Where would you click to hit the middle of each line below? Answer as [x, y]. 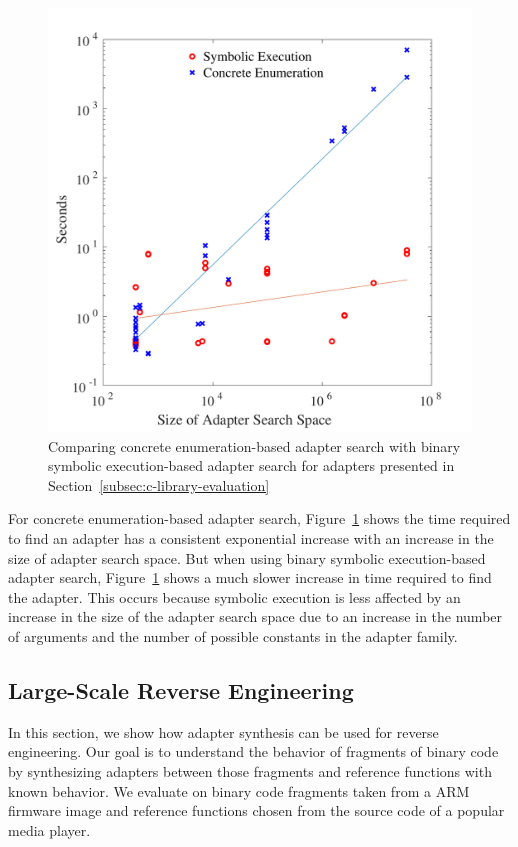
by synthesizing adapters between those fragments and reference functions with [250, 770]
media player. [49, 829]
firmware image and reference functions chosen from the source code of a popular [256, 810]
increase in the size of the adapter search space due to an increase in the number [255, 616]
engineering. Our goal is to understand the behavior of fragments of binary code [253, 751]
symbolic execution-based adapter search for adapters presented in [251, 465]
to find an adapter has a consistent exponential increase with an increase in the [251, 537]
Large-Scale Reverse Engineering [181, 689]
